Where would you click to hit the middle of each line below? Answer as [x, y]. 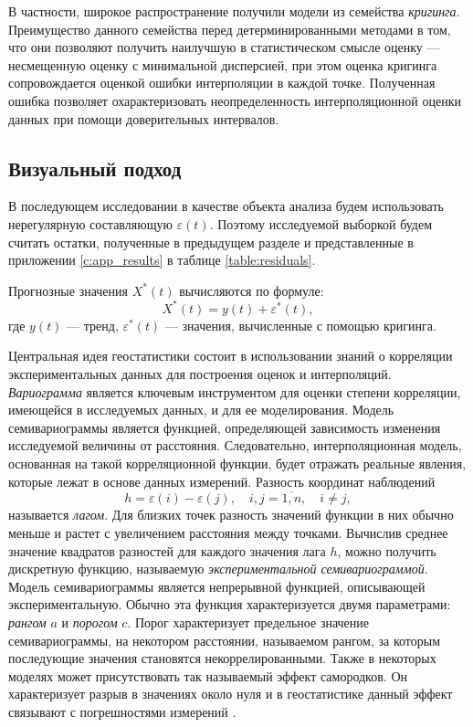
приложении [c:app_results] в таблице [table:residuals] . [162, 260]
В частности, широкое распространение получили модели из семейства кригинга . [234, 11]
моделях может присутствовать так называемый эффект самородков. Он [208, 675]
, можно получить [387, 550]
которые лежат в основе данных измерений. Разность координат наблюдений [222, 481]
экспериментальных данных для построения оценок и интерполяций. [200, 374]
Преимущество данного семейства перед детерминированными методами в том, [230, 29]
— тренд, [93, 325]
